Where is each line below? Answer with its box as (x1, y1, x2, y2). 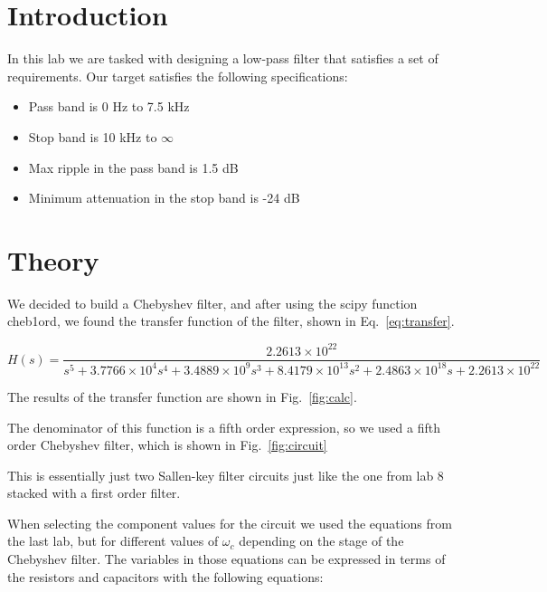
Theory (7, 241, 99, 278)
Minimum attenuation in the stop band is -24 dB (28, 188, 300, 207)
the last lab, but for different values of (7, 531, 219, 550)
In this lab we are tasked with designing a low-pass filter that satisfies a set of (7, 49, 439, 68)
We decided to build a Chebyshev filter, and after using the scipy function (7, 293, 418, 312)
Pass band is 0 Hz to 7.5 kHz (28, 97, 190, 116)
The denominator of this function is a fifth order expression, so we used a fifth (7, 417, 440, 436)
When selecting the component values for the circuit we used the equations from (7, 513, 452, 532)
